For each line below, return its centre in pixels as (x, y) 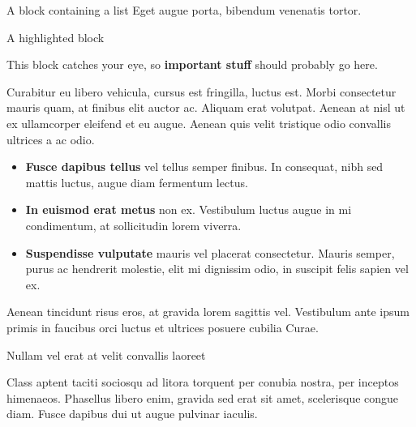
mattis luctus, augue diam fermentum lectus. (137, 182)
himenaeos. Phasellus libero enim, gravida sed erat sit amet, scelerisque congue (203, 397)
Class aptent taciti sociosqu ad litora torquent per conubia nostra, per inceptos (203, 382)
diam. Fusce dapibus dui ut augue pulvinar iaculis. (132, 414)
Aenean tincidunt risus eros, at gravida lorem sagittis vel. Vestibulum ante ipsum (208, 312)
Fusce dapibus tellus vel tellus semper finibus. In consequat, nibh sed (204, 167)
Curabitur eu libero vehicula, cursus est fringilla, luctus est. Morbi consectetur (202, 91)
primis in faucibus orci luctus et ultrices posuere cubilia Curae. (163, 327)
